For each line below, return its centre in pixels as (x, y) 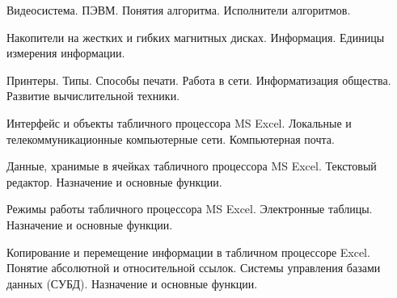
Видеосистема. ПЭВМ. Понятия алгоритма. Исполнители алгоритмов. (179, 10)
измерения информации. (66, 53)
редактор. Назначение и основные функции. (114, 181)
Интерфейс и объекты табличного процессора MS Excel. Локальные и (179, 122)
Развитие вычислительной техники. (93, 96)
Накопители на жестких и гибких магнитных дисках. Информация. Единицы (196, 37)
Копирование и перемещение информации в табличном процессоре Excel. (188, 252)
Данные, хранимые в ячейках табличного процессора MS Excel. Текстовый (192, 166)
